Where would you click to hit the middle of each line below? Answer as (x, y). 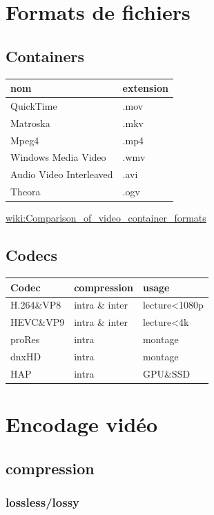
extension (145, 88)
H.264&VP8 (36, 305)
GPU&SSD (166, 373)
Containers (45, 56)
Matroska (30, 123)
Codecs (31, 255)
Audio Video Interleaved (62, 174)
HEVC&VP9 (38, 322)
